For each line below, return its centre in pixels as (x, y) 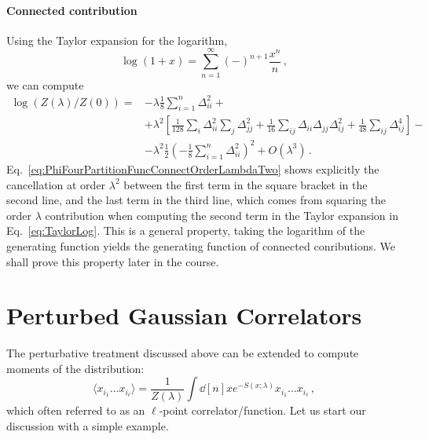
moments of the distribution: (75, 368)
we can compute (45, 84)
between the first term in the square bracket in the (246, 184)
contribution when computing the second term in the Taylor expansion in (222, 215)
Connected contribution (72, 10)
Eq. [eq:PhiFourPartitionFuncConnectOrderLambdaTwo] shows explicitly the (193, 169)
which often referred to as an (76, 410)
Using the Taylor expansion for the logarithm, (117, 40)
